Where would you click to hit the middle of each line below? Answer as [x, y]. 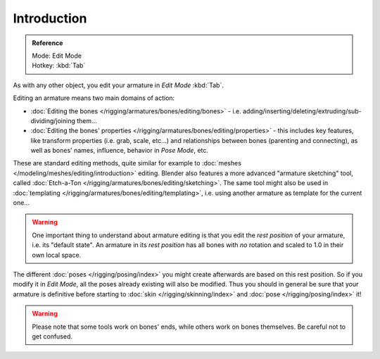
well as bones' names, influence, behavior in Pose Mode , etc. [120, 151]
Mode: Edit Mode [57, 56]
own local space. [57, 255]
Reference [47, 43]
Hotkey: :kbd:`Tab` [59, 65]
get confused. [52, 336]
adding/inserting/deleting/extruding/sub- [302, 111]
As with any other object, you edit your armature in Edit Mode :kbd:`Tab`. [119, 85]
